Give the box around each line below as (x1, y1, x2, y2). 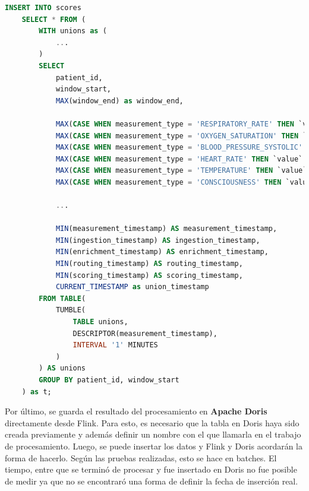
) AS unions (39, 364, 86, 373)
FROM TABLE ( (39, 294, 86, 303)
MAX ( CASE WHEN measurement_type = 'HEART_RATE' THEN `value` (55, 154, 303, 163)
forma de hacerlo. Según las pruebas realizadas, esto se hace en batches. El (5, 451, 277, 464)
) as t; (21, 387, 52, 396)
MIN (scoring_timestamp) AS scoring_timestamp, (55, 271, 243, 280)
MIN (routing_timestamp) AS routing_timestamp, (55, 259, 243, 268)
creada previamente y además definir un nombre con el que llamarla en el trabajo (5, 428, 301, 441)
